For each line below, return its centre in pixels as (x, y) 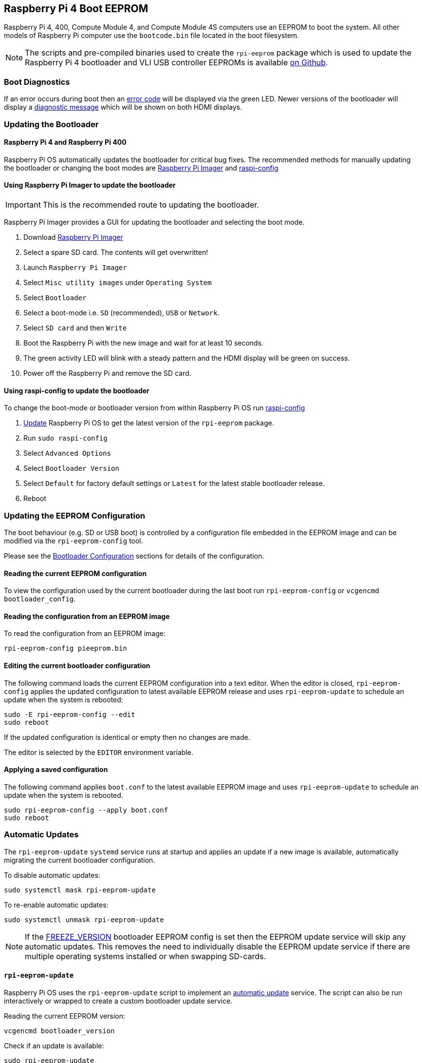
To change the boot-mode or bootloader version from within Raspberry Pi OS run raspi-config (155, 408)
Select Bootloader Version (71, 468)
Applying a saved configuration (56, 770)
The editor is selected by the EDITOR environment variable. (99, 752)
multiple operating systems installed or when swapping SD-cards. (146, 956)
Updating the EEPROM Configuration (75, 515)
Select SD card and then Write (75, 328)
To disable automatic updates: (52, 875)
